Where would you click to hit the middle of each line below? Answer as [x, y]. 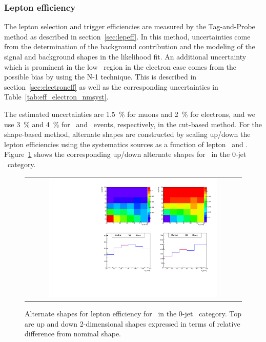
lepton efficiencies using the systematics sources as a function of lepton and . [126, 144]
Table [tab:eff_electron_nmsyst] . [56, 97]
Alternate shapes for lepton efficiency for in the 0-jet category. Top [133, 314]
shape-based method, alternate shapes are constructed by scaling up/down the [127, 134]
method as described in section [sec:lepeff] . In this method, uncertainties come [127, 36]
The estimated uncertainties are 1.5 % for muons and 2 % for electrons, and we [130, 114]
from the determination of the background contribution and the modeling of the [130, 46]
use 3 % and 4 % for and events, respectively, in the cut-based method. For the [133, 124]
